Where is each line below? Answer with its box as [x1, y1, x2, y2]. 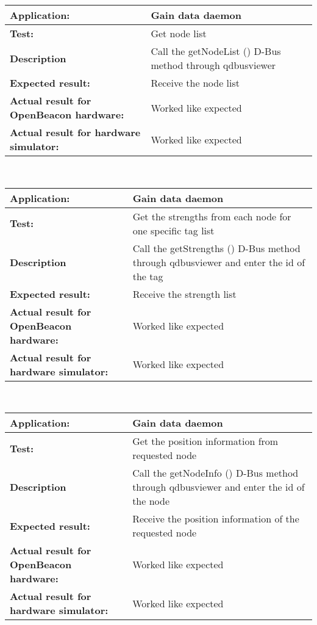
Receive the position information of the [132, 511, 299, 526]
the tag [132, 269, 163, 283]
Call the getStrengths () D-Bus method [132, 240, 301, 255]
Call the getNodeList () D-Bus [151, 44, 281, 58]
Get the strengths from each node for [132, 209, 291, 223]
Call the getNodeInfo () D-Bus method [132, 466, 299, 480]
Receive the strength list [132, 286, 237, 301]
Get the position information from [132, 434, 279, 449]
